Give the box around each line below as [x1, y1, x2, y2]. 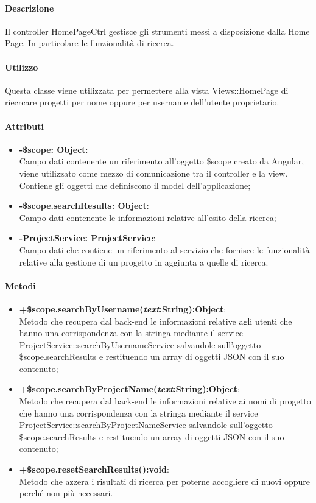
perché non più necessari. [19, 487, 113, 499]
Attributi [5, 119, 44, 132]
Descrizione [5, 1, 54, 14]
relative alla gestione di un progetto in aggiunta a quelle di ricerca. [19, 255, 269, 268]
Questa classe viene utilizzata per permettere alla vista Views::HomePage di [5, 83, 289, 96]
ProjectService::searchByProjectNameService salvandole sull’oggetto [19, 418, 273, 431]
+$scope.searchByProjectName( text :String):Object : [19, 382, 240, 395]
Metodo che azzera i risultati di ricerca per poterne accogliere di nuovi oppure [19, 474, 310, 487]
